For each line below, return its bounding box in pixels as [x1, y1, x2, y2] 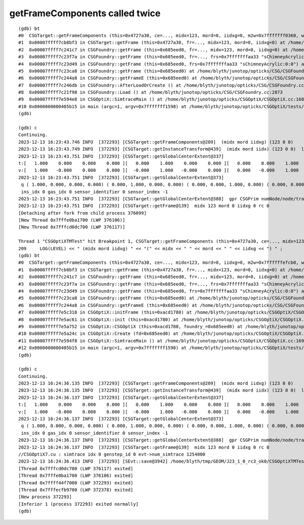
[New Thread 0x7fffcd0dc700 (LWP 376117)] [18, 224, 126, 230]
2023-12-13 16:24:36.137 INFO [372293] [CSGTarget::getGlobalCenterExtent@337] [18, 395, 224, 400]
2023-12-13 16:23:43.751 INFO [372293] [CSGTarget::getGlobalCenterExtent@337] [18, 153, 224, 159]
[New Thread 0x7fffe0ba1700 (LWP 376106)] [18, 217, 126, 223]
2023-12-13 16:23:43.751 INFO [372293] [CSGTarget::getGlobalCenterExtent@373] [18, 174, 224, 180]
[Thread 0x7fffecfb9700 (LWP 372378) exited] [18, 487, 134, 493]
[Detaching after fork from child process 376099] [18, 210, 147, 216]
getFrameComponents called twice [9, 8, 161, 19]
